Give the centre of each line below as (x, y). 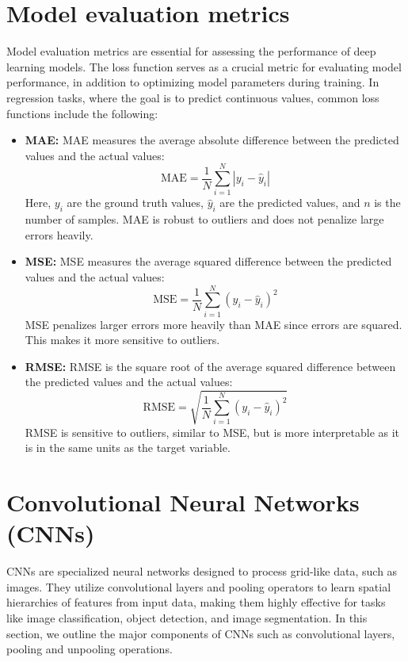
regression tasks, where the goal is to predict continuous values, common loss (193, 97)
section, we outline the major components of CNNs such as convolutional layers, (201, 633)
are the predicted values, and (290, 203)
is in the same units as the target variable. (128, 448)
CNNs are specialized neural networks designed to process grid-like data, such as (202, 571)
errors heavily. (59, 234)
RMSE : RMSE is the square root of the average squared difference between (210, 366)
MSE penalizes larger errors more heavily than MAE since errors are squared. (214, 324)
